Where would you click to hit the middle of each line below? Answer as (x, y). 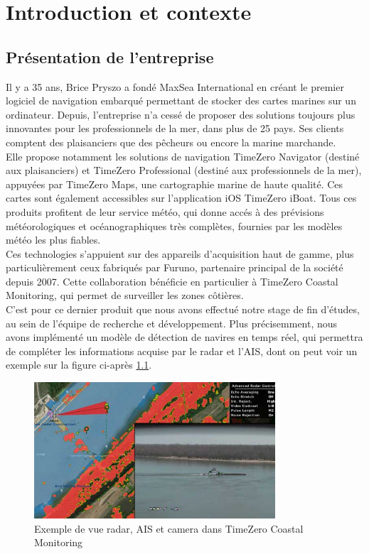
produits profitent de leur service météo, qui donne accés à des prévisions (165, 211)
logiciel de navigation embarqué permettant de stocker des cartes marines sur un (181, 101)
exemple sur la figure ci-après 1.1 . (79, 365)
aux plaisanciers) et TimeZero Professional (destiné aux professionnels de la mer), (184, 170)
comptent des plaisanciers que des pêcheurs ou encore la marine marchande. (171, 142)
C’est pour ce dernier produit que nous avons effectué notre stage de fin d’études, (183, 309)
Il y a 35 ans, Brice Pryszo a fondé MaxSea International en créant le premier (175, 86)
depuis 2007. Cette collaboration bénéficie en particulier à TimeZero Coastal (172, 281)
